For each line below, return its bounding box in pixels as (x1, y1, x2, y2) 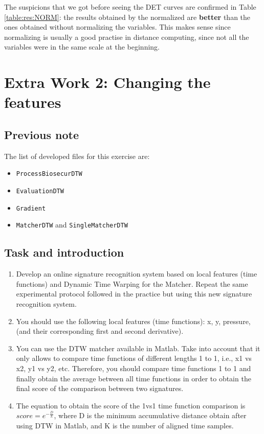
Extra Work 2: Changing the (4, 72, 211, 93)
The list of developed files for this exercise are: (4, 150, 150, 161)
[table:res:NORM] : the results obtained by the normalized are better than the (4, 11, 251, 22)
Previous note (4, 126, 79, 142)
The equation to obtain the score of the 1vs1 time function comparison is (16, 400, 246, 410)
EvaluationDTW (16, 187, 64, 195)
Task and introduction (4, 244, 124, 260)
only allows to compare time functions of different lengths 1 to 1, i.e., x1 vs (16, 353, 252, 363)
